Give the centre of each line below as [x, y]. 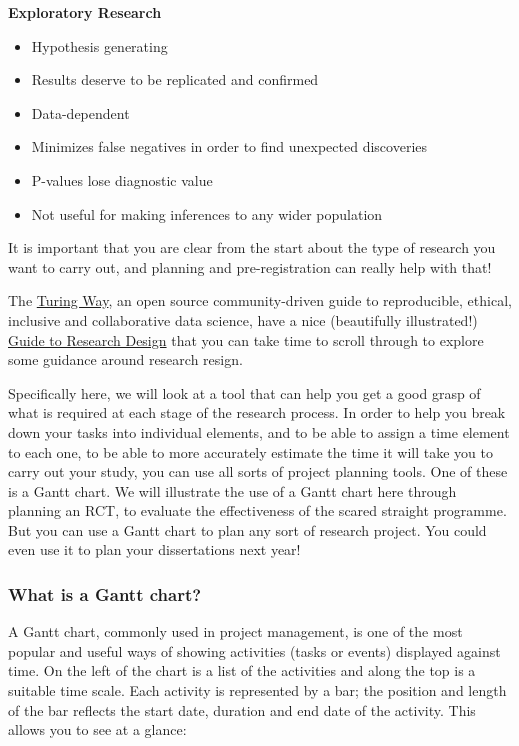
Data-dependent [80, 112]
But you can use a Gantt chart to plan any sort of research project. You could [247, 529]
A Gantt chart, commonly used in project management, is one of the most [235, 631]
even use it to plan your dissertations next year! [154, 549]
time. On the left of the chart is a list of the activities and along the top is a [242, 670]
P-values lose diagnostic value [122, 179]
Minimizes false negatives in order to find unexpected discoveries [229, 146]
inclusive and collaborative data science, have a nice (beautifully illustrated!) [243, 319]
